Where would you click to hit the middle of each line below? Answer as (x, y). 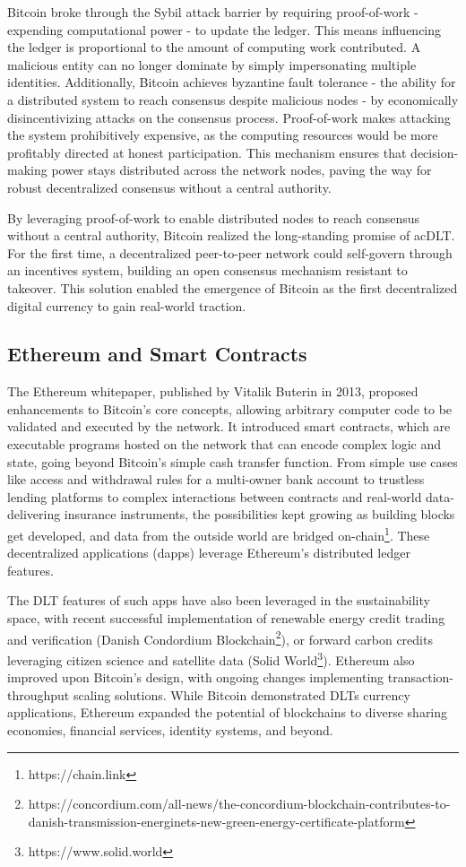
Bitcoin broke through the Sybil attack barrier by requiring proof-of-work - (213, 12)
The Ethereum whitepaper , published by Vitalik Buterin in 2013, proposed (213, 391)
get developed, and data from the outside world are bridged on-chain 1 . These (219, 534)
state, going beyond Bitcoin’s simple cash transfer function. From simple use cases (233, 461)
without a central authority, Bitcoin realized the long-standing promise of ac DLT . (231, 235)
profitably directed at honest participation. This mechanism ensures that (207, 152)
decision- (435, 152)
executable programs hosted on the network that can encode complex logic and (224, 444)
